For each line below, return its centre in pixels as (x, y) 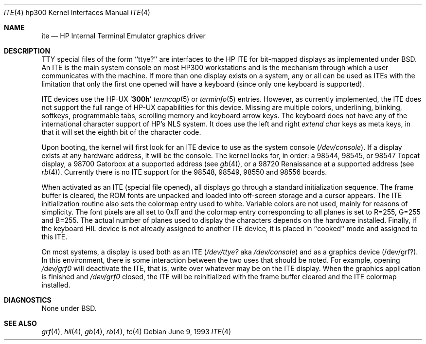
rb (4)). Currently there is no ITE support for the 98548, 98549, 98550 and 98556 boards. (184, 172)
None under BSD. (69, 308)
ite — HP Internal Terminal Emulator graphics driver (124, 36)
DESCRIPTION (27, 51)
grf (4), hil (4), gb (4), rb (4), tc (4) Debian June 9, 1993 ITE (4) (136, 332)
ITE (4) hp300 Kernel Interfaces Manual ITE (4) (77, 12)
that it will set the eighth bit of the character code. (121, 132)
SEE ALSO (20, 323)
